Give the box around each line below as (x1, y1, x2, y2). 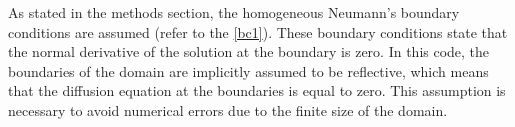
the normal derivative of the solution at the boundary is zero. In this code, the (8, 41, 490, 62)
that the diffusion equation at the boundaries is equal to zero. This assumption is (8, 80, 506, 101)
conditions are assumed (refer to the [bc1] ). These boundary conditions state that (8, 21, 508, 42)
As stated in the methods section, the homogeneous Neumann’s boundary (8, 2, 460, 22)
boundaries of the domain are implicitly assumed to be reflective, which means (8, 60, 489, 81)
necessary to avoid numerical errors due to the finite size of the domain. (8, 99, 448, 120)
